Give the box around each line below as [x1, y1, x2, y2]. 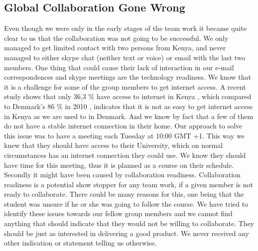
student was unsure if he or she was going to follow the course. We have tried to [4, 198, 249, 209]
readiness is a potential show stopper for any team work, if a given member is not [4, 179, 253, 189]
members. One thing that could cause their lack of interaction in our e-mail [4, 62, 234, 72]
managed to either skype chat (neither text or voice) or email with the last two [4, 52, 246, 62]
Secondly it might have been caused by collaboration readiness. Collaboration [4, 169, 241, 180]
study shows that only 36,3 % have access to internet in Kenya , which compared [4, 91, 252, 102]
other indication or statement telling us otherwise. [4, 238, 157, 248]
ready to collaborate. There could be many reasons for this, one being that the [4, 189, 244, 199]
